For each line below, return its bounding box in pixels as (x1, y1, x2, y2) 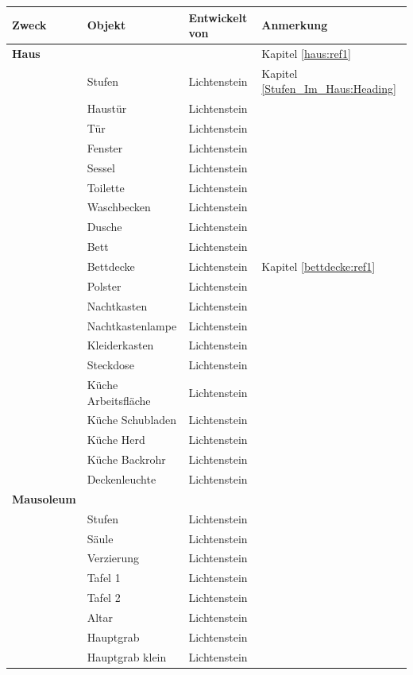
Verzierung (87, 550, 140, 566)
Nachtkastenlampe (87, 317, 177, 334)
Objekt (87, 17, 126, 33)
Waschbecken (87, 199, 151, 215)
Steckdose (87, 357, 134, 373)
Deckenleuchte (87, 471, 156, 487)
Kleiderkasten (87, 337, 154, 353)
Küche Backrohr (87, 451, 166, 468)
